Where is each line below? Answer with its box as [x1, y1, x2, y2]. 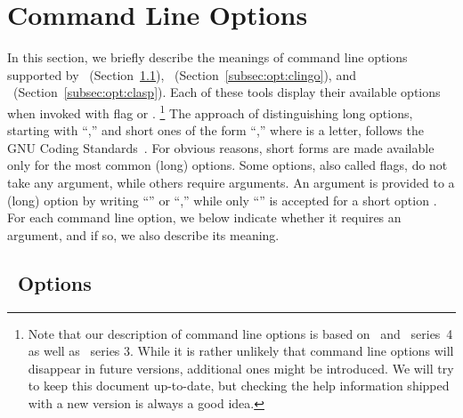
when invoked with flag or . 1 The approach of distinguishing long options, [7, 100, 413, 122]
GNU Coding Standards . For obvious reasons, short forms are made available [7, 138, 435, 157]
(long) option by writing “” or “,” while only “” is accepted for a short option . [7, 190, 437, 209]
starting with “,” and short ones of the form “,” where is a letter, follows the [7, 121, 424, 140]
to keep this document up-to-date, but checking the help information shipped [28, 376, 450, 395]
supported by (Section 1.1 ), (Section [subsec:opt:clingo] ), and [7, 65, 356, 84]
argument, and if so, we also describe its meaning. [7, 225, 280, 244]
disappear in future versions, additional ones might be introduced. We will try [28, 358, 454, 377]
